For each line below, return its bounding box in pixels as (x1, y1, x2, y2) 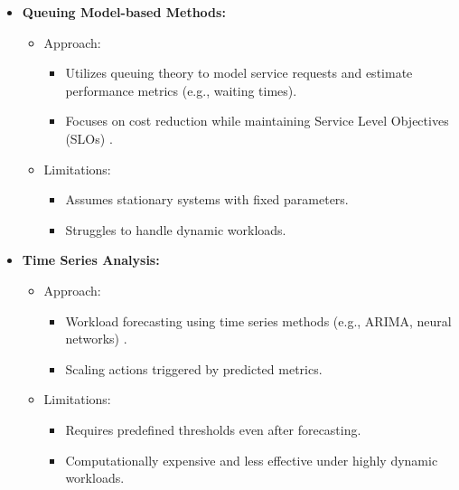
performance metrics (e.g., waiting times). (65, 80, 297, 99)
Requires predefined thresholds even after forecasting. (65, 419, 361, 438)
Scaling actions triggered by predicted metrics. (65, 359, 323, 378)
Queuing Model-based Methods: (22, 3, 226, 21)
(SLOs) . (65, 128, 113, 147)
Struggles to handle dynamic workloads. (65, 220, 286, 239)
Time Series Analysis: (22, 250, 160, 269)
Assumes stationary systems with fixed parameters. (65, 190, 349, 209)
